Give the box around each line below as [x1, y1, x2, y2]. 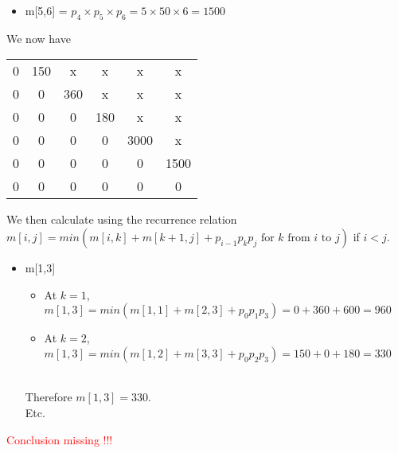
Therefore [25, 389, 72, 405]
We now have [6, 29, 71, 46]
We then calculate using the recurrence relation [6, 211, 237, 228]
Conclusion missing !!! [6, 431, 113, 447]
